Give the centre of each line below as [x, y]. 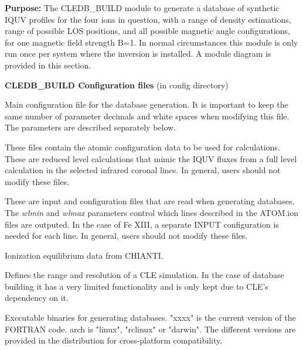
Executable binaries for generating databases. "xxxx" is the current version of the [150, 318]
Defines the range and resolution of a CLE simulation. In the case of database [144, 275]
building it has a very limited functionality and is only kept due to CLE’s [137, 286]
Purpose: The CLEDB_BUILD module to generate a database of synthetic [142, 8]
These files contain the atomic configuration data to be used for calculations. [142, 147]
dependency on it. [37, 298]
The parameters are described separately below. [91, 127]
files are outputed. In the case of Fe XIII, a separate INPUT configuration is [142, 224]
